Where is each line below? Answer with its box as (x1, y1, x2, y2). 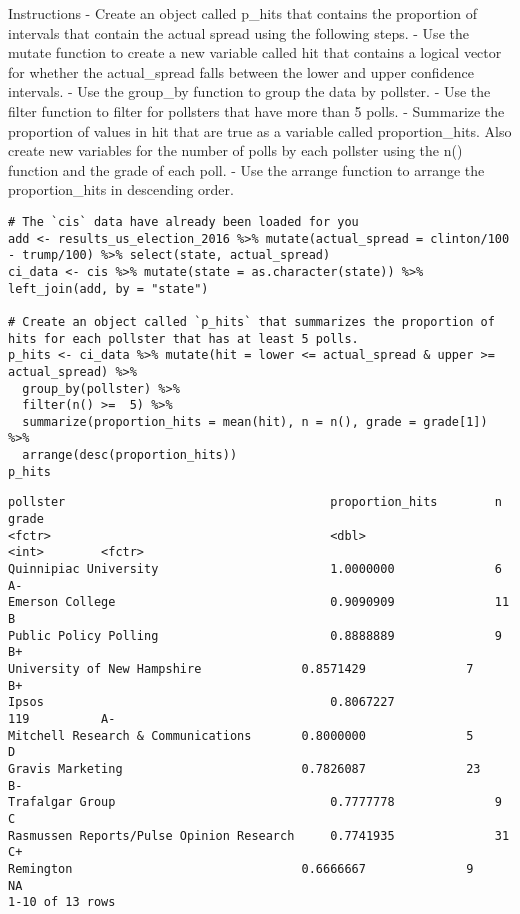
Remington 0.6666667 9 (8, 861, 474, 876)
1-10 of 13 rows (8, 895, 116, 910)
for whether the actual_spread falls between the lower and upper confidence (8, 61, 474, 82)
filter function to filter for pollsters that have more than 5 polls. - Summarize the (8, 100, 505, 121)
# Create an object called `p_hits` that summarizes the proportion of (8, 314, 495, 329)
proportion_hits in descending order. (8, 179, 234, 200)
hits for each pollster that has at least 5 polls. (8, 331, 359, 346)
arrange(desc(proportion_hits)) (22, 448, 238, 463)
